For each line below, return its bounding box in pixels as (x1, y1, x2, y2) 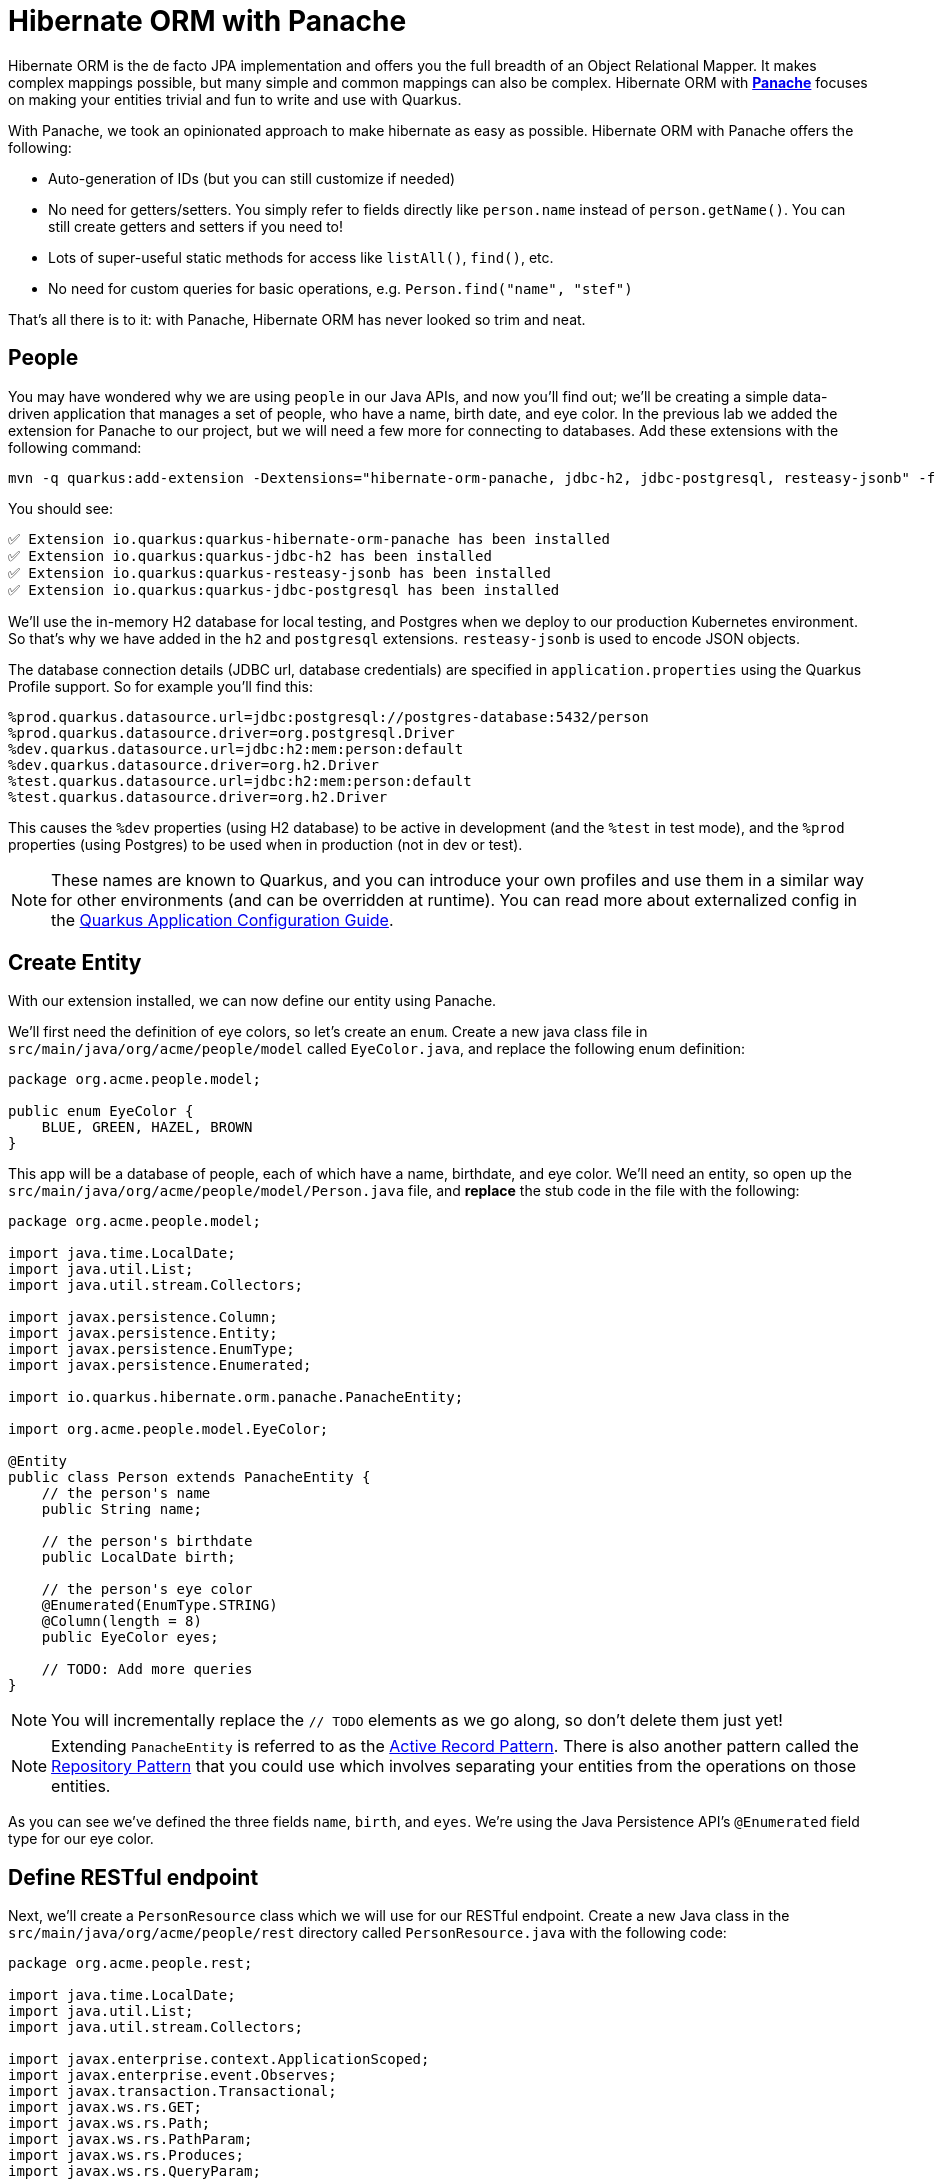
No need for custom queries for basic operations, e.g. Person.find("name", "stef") (48, 279, 633, 297)
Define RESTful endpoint (8, 1864, 259, 1890)
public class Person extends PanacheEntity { (8, 1469, 371, 1486)
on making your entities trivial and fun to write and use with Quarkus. (8, 90, 462, 108)
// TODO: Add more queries (41, 1661, 253, 1678)
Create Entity (8, 950, 142, 976)
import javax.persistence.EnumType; (8, 1341, 295, 1358)
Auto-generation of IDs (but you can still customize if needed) (48, 169, 456, 187)
